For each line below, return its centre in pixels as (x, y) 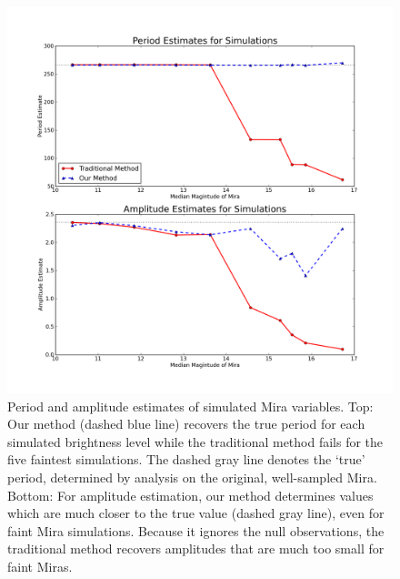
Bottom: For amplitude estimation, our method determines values (190, 495)
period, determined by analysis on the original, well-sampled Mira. (192, 477)
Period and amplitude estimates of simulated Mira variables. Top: (190, 406)
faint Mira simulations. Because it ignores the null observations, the (196, 530)
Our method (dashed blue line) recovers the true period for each (186, 424)
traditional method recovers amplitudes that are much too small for (196, 549)
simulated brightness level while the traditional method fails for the (195, 441)
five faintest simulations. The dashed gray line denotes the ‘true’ (186, 459)
